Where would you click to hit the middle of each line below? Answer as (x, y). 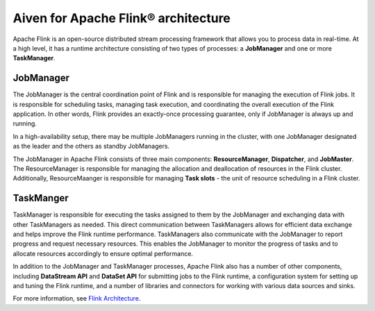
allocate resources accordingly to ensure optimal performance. (103, 253)
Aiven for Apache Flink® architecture (122, 18)
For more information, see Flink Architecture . (77, 299)
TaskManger (41, 198)
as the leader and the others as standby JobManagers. (91, 146)
